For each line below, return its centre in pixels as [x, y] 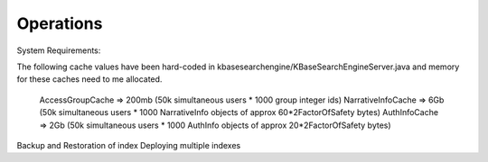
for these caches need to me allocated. [89, 79]
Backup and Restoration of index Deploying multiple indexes [129, 145]
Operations [60, 23]
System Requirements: [59, 50]
